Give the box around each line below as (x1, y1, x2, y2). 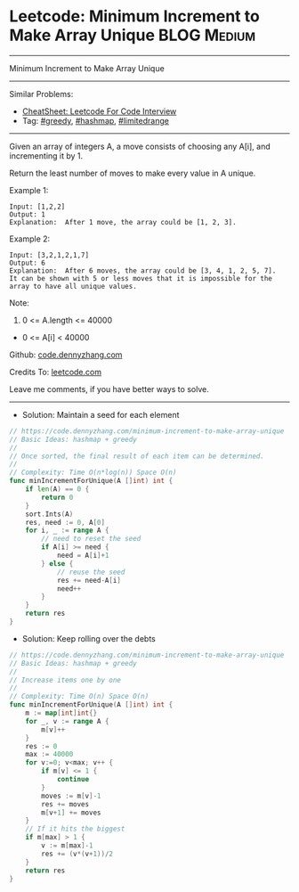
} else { (41, 559, 74, 568)
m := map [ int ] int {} (25, 708, 98, 718)
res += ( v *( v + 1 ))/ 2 (41, 849, 114, 858)
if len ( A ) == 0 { (25, 485, 90, 494)
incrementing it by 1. (9, 150, 84, 161)
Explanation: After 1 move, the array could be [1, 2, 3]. (9, 217, 238, 226)
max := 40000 (25, 750, 74, 759)
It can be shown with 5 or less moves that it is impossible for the (9, 274, 273, 282)
